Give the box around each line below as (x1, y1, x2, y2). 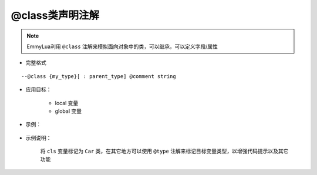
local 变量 (55, 99, 79, 106)
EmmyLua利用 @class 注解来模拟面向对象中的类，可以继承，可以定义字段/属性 (26, 43, 218, 50)
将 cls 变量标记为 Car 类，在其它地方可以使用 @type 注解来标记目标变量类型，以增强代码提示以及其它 (40, 147, 289, 155)
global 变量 (55, 107, 82, 115)
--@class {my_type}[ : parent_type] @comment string (21, 73, 176, 79)
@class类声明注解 (11, 9, 100, 22)
